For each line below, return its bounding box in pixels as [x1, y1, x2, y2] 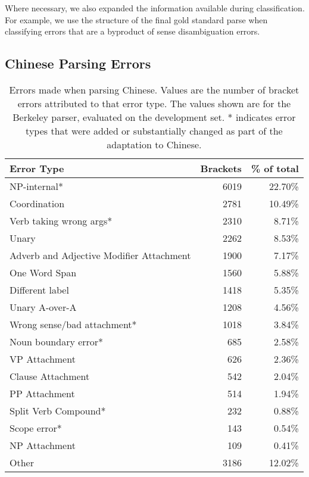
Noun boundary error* [10, 334, 104, 348]
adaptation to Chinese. [107, 137, 202, 151]
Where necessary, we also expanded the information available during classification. [5, 2, 305, 14]
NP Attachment [10, 438, 76, 452]
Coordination [10, 196, 65, 210]
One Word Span [10, 265, 77, 279]
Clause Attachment [10, 369, 90, 383]
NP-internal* [10, 179, 64, 193]
